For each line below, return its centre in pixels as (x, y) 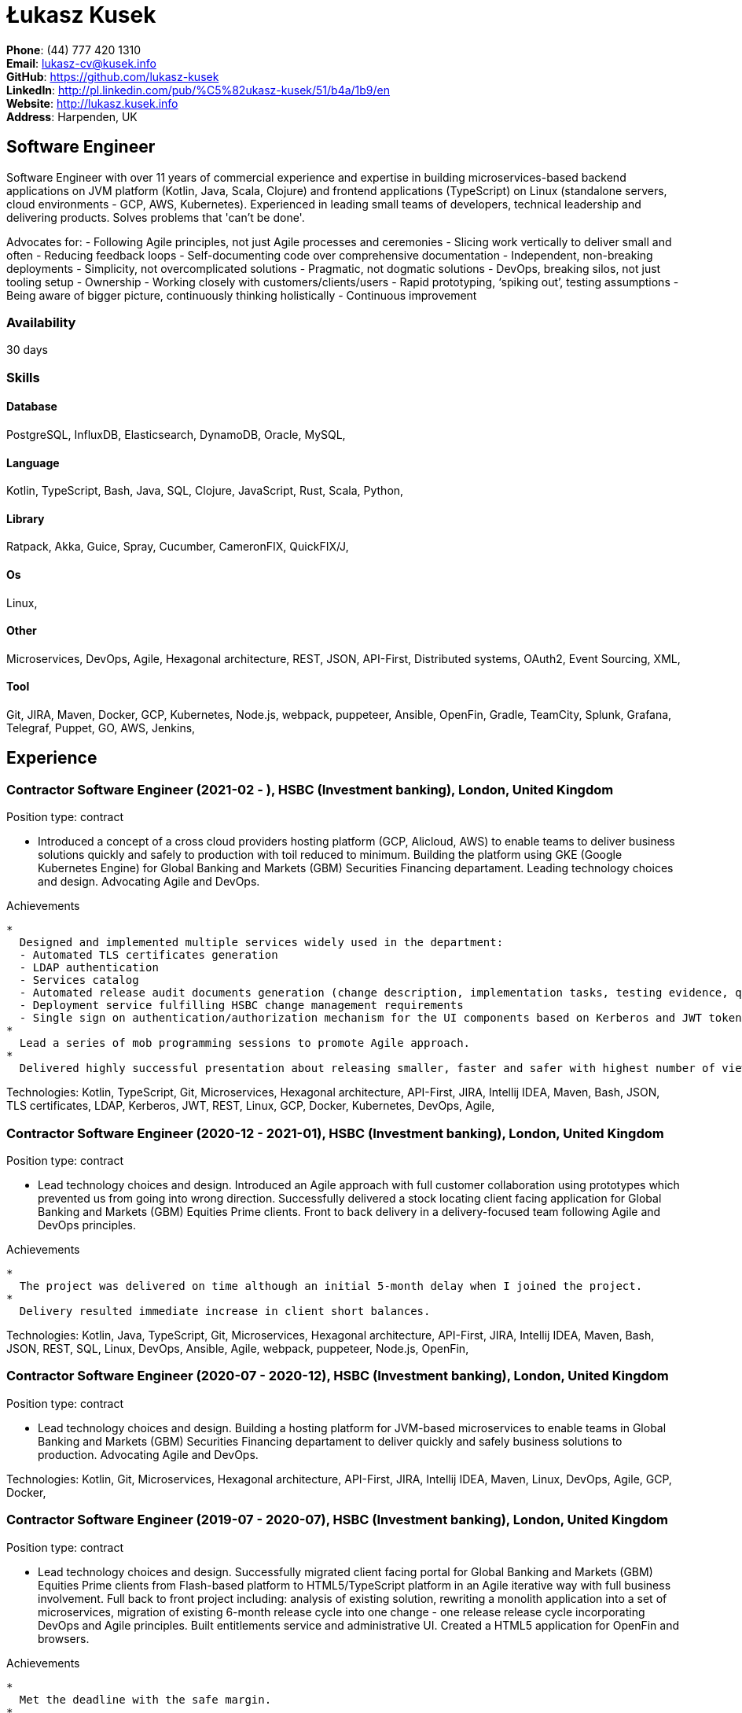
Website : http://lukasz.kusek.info (92, 103)
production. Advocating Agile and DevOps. (148, 1454)
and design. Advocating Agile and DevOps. (149, 882)
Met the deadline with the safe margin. (145, 1699)
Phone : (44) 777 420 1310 (74, 50)
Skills (23, 377)
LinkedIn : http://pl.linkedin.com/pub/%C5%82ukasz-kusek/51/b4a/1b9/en (198, 90)
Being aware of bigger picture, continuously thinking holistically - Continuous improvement (242, 295)
